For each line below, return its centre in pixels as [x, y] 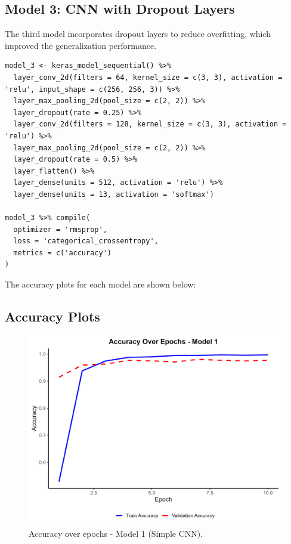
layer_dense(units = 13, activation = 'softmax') [114, 194]
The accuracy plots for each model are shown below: [100, 284]
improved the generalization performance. [81, 45]
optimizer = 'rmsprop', [60, 229]
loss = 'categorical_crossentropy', [86, 241]
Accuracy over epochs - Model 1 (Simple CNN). [116, 534]
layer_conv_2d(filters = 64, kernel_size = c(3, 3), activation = [148, 77]
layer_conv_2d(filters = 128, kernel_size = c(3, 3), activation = [150, 124]
